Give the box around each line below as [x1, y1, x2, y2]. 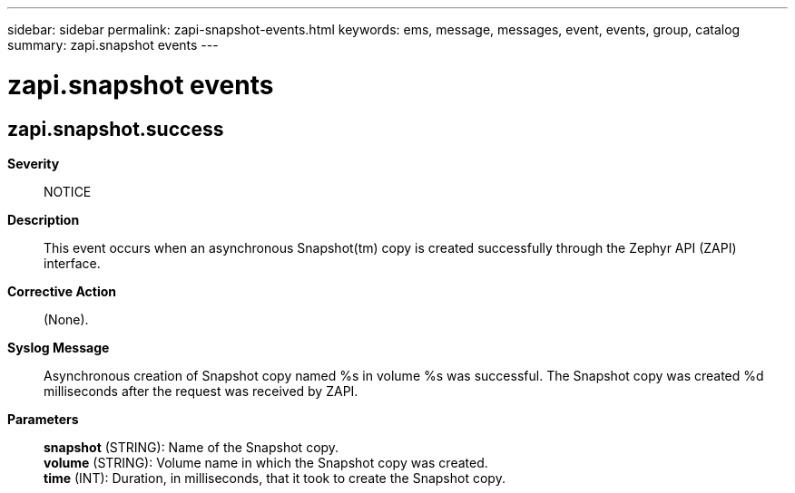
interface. [44, 255, 101, 271]
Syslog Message [7, 339, 110, 355]
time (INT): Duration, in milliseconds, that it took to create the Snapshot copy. [44, 469, 505, 486]
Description [7, 211, 80, 227]
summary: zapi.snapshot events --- [7, 37, 219, 53]
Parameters [7, 411, 79, 427]
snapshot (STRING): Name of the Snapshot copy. [44, 439, 339, 455]
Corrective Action [7, 283, 116, 299]
